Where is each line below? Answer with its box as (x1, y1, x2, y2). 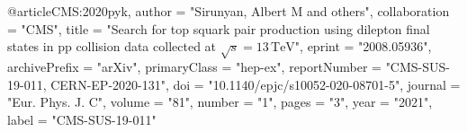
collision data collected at (76, 37, 217, 56)
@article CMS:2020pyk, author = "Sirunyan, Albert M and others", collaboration (7, 2, 450, 20)
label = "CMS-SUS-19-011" (7, 110, 157, 128)
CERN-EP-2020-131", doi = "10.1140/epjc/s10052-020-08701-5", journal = (50, 75, 461, 93)
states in (7, 37, 54, 56)
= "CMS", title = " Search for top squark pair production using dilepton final (7, 19, 430, 38)
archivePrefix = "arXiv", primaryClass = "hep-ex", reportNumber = (7, 57, 382, 75)
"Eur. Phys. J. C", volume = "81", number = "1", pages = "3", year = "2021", (7, 92, 433, 111)
